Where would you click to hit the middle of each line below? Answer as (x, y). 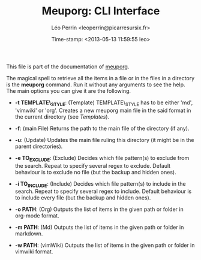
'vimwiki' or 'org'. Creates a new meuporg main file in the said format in (103, 110)
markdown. (29, 234)
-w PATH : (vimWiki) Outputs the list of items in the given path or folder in (105, 245)
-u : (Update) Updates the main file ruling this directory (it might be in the (104, 140)
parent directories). (39, 146)
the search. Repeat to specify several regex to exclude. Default (93, 165)
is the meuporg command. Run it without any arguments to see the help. (96, 84)
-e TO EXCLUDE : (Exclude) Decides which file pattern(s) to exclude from (102, 158)
